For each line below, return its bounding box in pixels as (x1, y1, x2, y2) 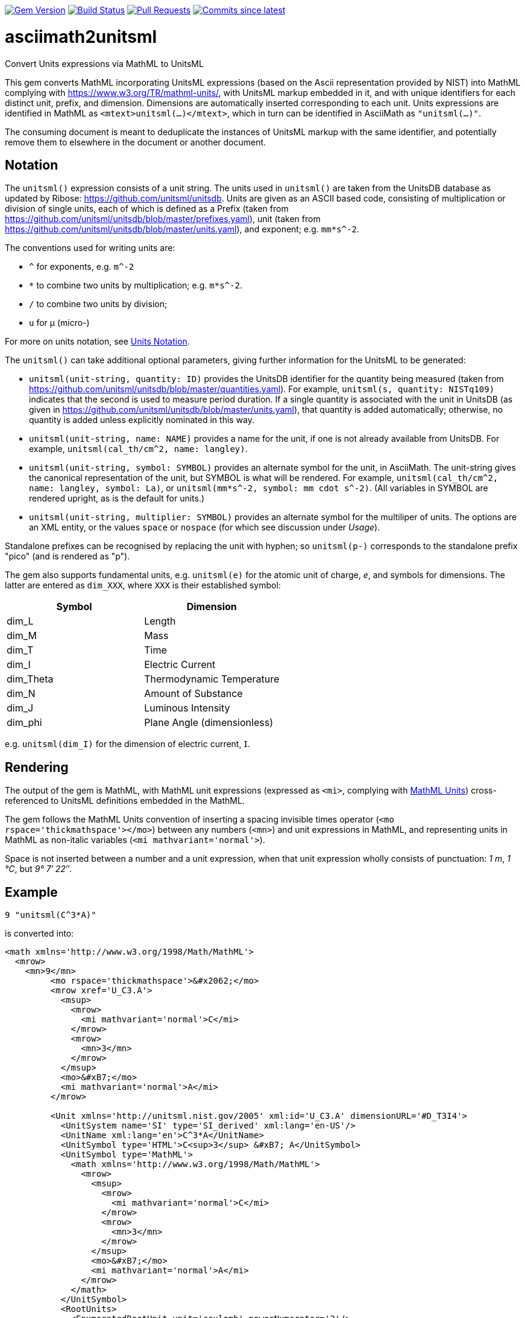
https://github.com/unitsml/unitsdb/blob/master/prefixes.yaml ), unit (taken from (5, 214, 321, 224)
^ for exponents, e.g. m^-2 (29, 261, 134, 272)
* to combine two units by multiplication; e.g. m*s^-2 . (29, 280, 242, 291)
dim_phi (7, 716, 42, 729)
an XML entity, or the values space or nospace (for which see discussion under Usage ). (29, 522, 380, 533)
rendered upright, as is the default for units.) (29, 493, 205, 504)
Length (144, 615, 176, 628)
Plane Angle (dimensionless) (144, 716, 273, 729)
